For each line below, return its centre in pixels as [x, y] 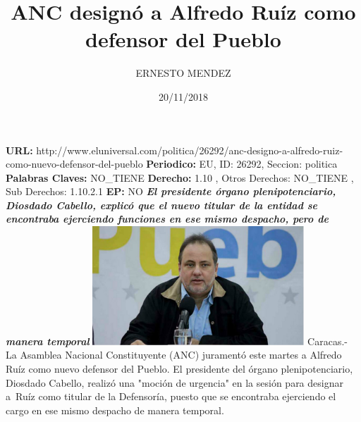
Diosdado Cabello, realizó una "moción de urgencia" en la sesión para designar [175, 382]
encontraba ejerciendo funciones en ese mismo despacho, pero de [167, 219]
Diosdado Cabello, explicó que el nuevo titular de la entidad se [161, 205]
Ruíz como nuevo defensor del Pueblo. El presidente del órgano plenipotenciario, [179, 368]
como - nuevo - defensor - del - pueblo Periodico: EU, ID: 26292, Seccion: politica [172, 164]
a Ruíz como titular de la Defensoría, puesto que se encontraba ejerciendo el [171, 396]
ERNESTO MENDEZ [183, 73]
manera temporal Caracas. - [177, 341]
